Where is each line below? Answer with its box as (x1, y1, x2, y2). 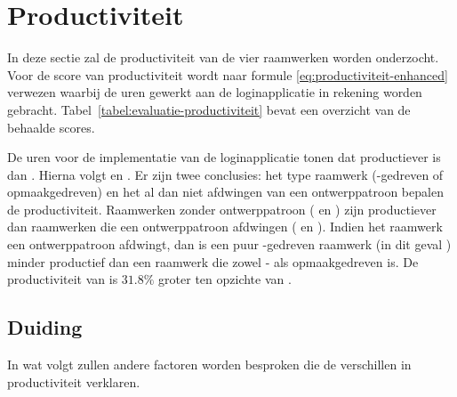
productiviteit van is (7, 270, 118, 288)
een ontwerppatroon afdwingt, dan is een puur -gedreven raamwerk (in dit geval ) (7, 235, 452, 254)
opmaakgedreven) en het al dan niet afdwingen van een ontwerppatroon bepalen (7, 182, 444, 201)
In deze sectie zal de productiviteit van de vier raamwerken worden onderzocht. (7, 48, 439, 67)
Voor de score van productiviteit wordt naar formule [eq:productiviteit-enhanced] (7, 65, 448, 84)
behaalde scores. (7, 117, 95, 136)
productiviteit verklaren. (7, 372, 140, 391)
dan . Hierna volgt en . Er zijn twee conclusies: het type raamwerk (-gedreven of (7, 165, 444, 183)
